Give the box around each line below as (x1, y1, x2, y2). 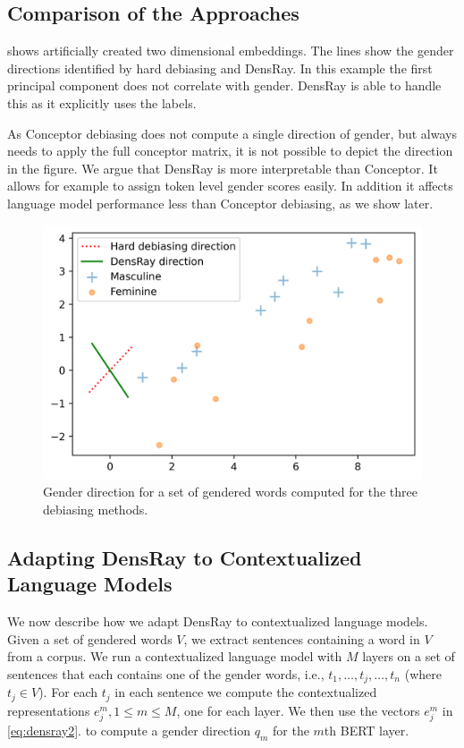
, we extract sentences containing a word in (183, 629, 420, 648)
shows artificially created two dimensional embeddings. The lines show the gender (7, 41, 454, 60)
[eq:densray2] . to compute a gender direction (7, 720, 251, 739)
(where (404, 664, 442, 683)
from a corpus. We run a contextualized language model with (7, 647, 342, 666)
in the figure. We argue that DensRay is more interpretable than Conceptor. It (7, 158, 438, 177)
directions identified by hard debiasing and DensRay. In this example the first (7, 58, 433, 77)
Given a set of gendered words (7, 629, 173, 648)
